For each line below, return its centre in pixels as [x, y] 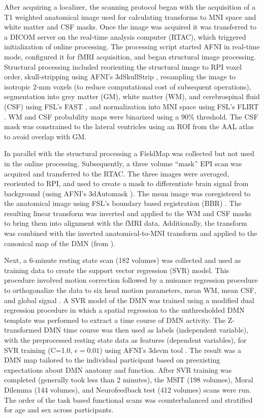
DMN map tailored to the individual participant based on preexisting [112, 360]
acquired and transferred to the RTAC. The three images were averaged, [117, 173]
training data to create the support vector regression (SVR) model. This [117, 270]
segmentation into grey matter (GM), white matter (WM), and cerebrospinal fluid [132, 96]
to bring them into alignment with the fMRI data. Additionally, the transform [126, 223]
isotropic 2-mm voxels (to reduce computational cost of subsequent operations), [128, 86]
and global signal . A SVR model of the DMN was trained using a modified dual [129, 300]
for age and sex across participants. [59, 410]
